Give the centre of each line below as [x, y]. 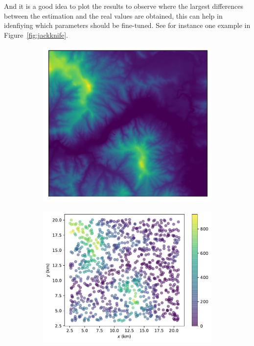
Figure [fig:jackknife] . [36, 35]
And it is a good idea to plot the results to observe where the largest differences [124, 6]
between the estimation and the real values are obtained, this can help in [113, 15]
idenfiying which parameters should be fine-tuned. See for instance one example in [127, 25]
